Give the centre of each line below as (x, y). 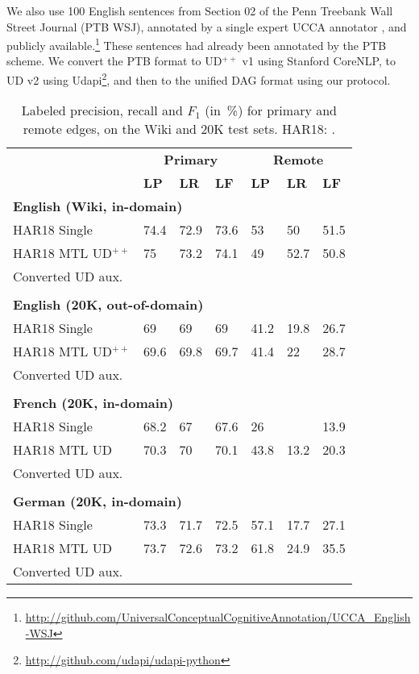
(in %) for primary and (271, 110)
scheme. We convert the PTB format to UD (114, 61)
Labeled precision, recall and (102, 110)
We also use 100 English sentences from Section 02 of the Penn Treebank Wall (200, 10)
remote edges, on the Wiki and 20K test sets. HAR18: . (179, 129)
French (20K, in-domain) (93, 403)
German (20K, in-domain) (97, 501)
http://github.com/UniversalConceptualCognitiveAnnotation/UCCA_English (218, 617)
